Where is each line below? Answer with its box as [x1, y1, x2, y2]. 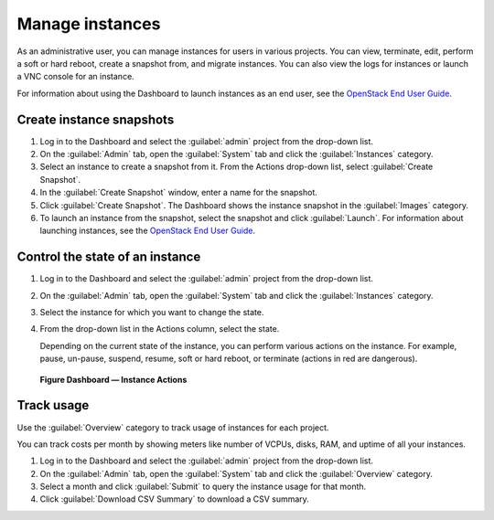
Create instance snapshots [16, 111, 175, 127]
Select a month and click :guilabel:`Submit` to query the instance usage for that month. [39, 481, 367, 493]
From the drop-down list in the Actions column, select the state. [39, 324, 280, 334]
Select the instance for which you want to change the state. [39, 307, 264, 318]
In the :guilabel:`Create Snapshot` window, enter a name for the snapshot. [39, 187, 317, 198]
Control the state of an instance [16, 249, 201, 265]
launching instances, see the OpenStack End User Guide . [39, 225, 256, 237]
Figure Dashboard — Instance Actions [39, 374, 188, 385]
